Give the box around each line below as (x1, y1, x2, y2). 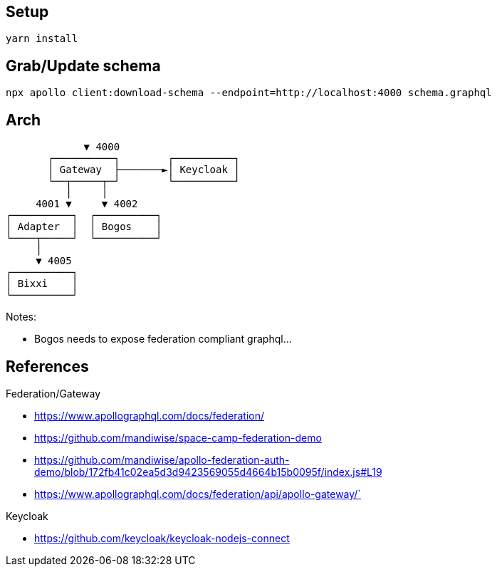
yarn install (6, 33, 78, 45)
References (6, 357, 89, 375)
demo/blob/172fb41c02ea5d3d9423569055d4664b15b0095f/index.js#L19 (34, 465, 382, 478)
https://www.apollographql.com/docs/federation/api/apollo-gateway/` (34, 487, 361, 500)
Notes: (6, 311, 36, 323)
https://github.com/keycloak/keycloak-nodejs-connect (34, 531, 290, 544)
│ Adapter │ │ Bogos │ (6, 221, 162, 233)
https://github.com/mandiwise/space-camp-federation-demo (34, 431, 322, 444)
